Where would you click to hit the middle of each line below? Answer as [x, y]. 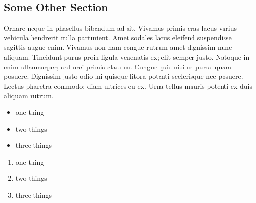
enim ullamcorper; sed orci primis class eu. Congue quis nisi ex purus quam [118, 66]
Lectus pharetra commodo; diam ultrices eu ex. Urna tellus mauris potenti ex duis [128, 85]
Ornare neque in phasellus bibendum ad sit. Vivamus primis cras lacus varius [120, 28]
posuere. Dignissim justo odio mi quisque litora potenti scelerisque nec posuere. [124, 76]
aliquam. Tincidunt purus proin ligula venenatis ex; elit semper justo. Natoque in [127, 56]
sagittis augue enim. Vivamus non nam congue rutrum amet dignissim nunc [118, 47]
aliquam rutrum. [29, 95]
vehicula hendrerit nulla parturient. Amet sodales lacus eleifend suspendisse [118, 37]
